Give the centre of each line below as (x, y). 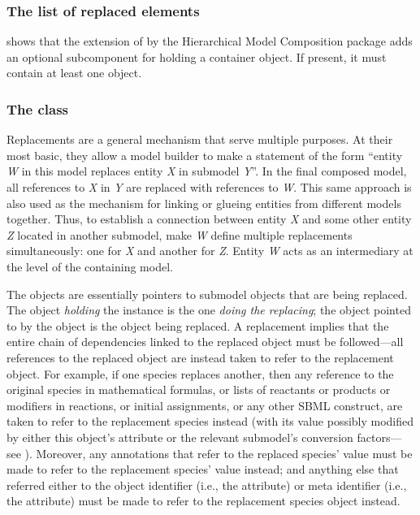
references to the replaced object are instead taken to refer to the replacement (200, 357)
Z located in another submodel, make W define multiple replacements (180, 234)
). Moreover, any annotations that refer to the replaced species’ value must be (219, 453)
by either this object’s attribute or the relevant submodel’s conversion (180, 437)
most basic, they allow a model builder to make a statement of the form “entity (205, 155)
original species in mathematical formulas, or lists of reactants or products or (199, 389)
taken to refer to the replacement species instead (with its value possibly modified (210, 421)
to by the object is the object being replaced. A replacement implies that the (198, 325)
